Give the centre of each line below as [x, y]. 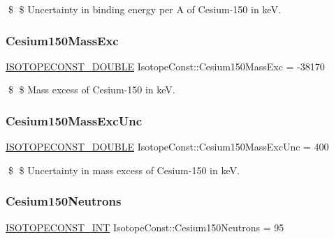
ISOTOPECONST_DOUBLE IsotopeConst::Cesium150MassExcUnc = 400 [167, 147]
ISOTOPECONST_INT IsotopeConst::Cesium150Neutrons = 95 [145, 227]
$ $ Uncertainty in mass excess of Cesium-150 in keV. [124, 170]
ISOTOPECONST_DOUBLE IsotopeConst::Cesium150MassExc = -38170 [165, 66]
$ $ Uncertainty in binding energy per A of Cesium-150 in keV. [144, 9]
